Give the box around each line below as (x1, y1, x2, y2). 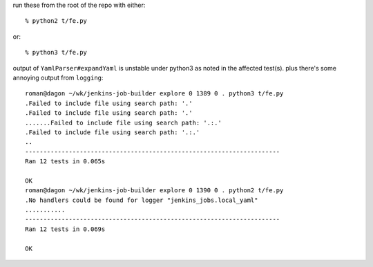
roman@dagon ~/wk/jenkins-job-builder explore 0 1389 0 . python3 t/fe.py (25, 90, 284, 98)
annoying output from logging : (12, 73, 104, 82)
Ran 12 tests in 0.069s (25, 225, 106, 233)
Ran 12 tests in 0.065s (25, 158, 106, 165)
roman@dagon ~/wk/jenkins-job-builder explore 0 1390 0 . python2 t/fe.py (25, 187, 284, 194)
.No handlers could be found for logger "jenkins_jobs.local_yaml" (25, 196, 258, 204)
